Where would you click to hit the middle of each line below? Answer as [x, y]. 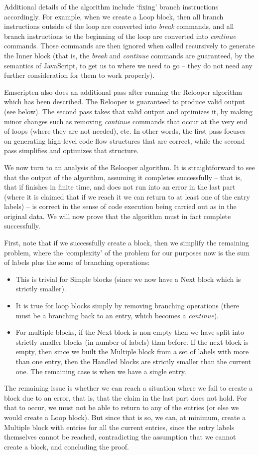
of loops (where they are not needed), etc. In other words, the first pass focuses [125, 131]
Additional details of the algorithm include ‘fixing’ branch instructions [111, 6]
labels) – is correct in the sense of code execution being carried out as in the [120, 206]
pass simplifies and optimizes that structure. [71, 150]
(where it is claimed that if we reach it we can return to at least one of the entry [127, 196]
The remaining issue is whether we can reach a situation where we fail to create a [128, 388]
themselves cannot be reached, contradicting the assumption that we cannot [120, 437]
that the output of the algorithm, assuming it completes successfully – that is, [123, 177]
